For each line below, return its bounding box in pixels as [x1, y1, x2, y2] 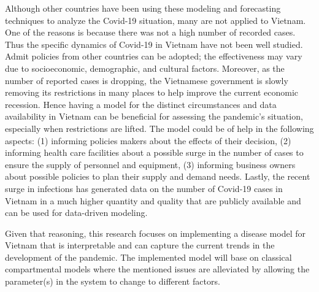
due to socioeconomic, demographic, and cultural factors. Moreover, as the [5, 61, 285, 74]
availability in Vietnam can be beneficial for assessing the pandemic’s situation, [5, 110, 303, 123]
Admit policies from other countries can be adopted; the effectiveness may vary [5, 50, 302, 63]
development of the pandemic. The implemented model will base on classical [5, 250, 292, 263]
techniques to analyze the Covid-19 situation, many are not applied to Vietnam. [5, 13, 306, 26]
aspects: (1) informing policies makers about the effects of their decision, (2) [5, 134, 291, 147]
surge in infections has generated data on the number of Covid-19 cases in [5, 182, 283, 194]
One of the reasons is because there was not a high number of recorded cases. [5, 26, 296, 39]
